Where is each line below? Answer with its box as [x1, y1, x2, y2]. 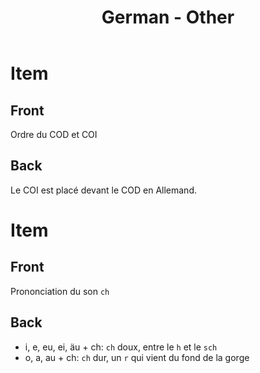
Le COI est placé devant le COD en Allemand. [10, 184, 197, 196]
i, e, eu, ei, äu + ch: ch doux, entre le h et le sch [24, 341, 218, 353]
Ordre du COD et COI [10, 129, 98, 140]
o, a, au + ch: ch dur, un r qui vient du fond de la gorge [24, 351, 250, 363]
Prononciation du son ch [10, 285, 110, 297]
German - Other [101, 6, 235, 29]
